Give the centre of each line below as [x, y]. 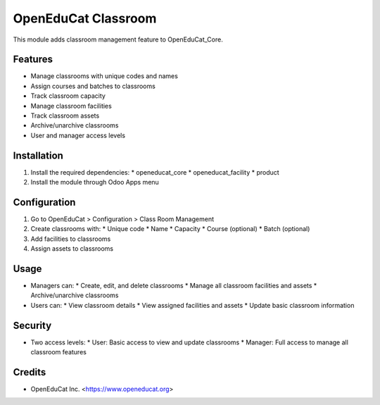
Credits [30, 372]
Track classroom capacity [68, 96]
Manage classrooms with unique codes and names [104, 76]
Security [32, 325]
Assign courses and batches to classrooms [93, 86]
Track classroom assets [65, 116]
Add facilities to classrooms [71, 239]
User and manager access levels [78, 135]
